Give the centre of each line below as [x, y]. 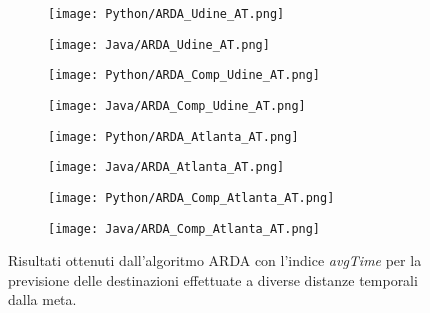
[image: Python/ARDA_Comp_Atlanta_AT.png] [191, 197]
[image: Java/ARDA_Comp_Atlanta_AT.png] [184, 228]
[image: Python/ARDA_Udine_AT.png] [166, 14]
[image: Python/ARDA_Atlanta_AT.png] [173, 136]
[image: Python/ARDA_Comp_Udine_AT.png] [184, 75]
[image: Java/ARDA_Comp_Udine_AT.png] [177, 105]
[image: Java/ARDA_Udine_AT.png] [159, 44]
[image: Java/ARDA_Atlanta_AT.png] [166, 167]
